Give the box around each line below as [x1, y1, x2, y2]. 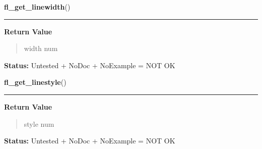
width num [24, 43, 58, 54]
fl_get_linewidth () [4, 2, 71, 12]
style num [24, 118, 54, 129]
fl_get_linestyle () [4, 77, 67, 87]
